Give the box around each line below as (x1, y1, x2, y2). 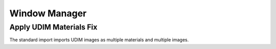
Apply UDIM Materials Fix (9, 22, 98, 32)
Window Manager (9, 8, 87, 19)
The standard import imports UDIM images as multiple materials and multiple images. (9, 37, 189, 43)
